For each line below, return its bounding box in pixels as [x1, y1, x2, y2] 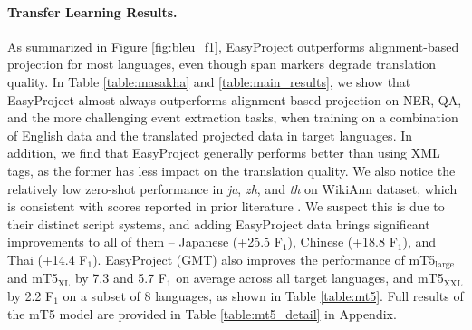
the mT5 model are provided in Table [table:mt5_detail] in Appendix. [7, 304, 397, 323]
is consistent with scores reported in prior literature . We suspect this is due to [7, 197, 445, 216]
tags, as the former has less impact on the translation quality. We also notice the [7, 160, 456, 180]
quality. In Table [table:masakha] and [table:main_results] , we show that [7, 72, 411, 91]
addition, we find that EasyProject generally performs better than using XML [7, 143, 440, 162]
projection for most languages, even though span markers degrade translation [7, 54, 437, 73]
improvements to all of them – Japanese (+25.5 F [7, 232, 283, 251]
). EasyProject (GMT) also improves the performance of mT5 [92, 249, 436, 268]
